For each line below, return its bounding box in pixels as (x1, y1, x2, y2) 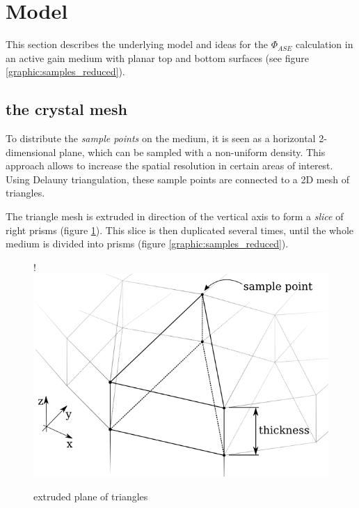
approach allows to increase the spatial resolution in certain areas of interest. (6, 158, 333, 173)
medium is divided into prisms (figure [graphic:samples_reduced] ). (6, 236, 289, 251)
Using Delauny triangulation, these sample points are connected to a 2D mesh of (6, 171, 349, 186)
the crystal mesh (6, 98, 127, 120)
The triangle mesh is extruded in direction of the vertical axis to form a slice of (6, 209, 344, 224)
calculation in (296, 37, 353, 52)
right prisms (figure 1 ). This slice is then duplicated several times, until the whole (6, 222, 354, 237)
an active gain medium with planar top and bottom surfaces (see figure (6, 50, 309, 65)
